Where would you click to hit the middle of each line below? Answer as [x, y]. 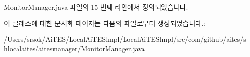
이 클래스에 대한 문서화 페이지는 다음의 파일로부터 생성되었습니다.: [105, 23]
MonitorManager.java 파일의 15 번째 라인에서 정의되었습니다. [96, 7]
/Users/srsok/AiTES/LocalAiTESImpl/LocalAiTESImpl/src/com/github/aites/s [125, 39]
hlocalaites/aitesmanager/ [43, 48]
